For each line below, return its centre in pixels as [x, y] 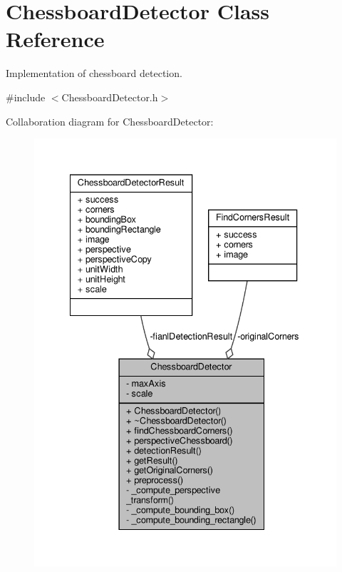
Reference [55, 39]
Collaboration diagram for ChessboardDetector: [110, 121]
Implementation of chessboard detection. [94, 73]
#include [26, 97]
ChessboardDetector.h [110, 97]
